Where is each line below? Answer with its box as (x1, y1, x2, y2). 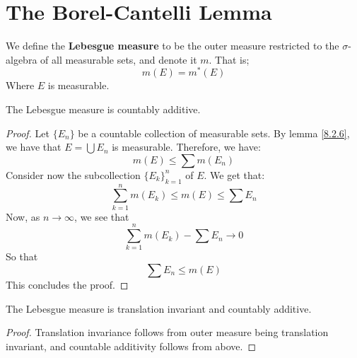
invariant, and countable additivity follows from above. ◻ (6, 338, 257, 353)
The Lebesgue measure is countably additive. (6, 101, 201, 116)
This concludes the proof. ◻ (6, 277, 129, 291)
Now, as (6, 209, 40, 224)
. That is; (209, 52, 250, 67)
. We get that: (204, 167, 265, 182)
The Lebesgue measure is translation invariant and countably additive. (6, 301, 312, 316)
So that (6, 249, 38, 264)
